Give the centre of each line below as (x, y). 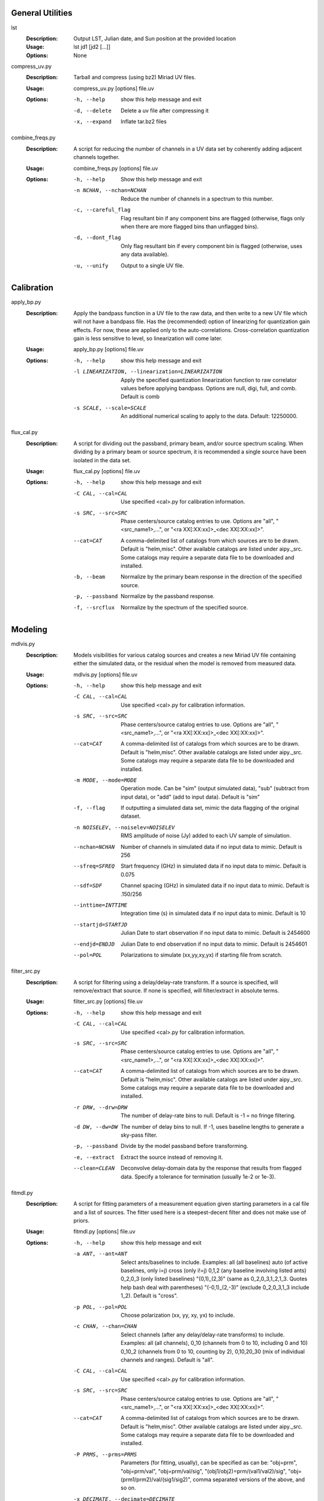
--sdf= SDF (88, 886)
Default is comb (140, 397)
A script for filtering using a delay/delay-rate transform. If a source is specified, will (176, 982)
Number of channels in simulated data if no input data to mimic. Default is (211, 847)
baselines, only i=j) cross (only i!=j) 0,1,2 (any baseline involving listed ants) (214, 1270)
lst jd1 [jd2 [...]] (92, 47)
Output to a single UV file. (152, 265)
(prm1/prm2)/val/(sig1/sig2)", (156, 1479)
